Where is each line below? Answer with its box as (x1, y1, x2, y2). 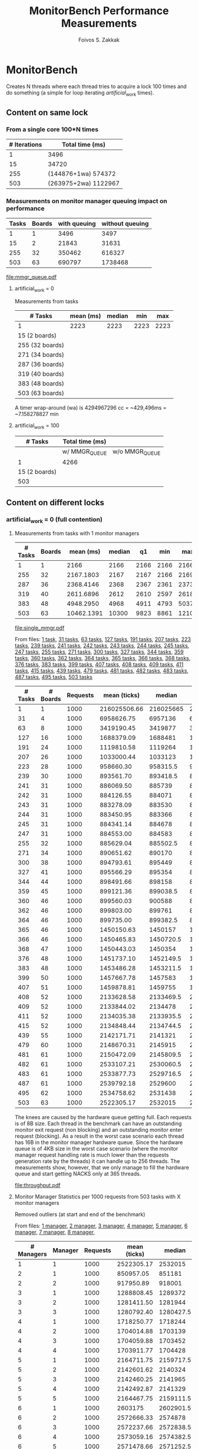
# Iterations (9, 141, 42, 149)
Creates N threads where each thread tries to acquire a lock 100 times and (6, 83, 187, 90)
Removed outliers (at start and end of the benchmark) (14, 1211, 146, 1218)
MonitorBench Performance (29, 4, 169, 18)
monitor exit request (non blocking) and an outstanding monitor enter (14, 1126, 183, 1133)
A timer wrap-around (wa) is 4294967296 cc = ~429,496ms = (14, 404, 167, 411)
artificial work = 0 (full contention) (6, 515, 103, 524)
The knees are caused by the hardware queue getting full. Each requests (14, 1114, 192, 1121)
